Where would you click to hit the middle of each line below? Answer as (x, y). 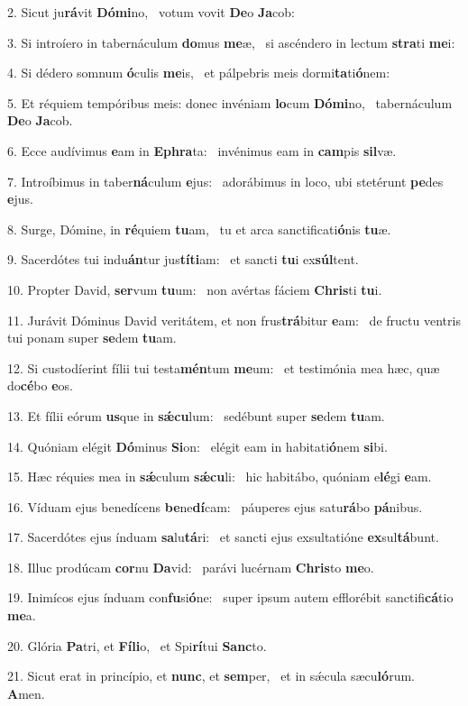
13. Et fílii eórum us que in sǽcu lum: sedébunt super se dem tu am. (196, 415)
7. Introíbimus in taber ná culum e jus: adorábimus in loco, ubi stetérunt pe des (225, 181)
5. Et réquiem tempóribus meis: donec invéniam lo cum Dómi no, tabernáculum (230, 102)
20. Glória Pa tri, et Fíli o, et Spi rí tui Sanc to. (137, 645)
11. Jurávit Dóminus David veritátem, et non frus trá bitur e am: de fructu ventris (234, 320)
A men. (26, 693)
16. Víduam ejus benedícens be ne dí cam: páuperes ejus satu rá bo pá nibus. (215, 506)
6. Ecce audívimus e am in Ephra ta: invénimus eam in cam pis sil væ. (202, 150)
